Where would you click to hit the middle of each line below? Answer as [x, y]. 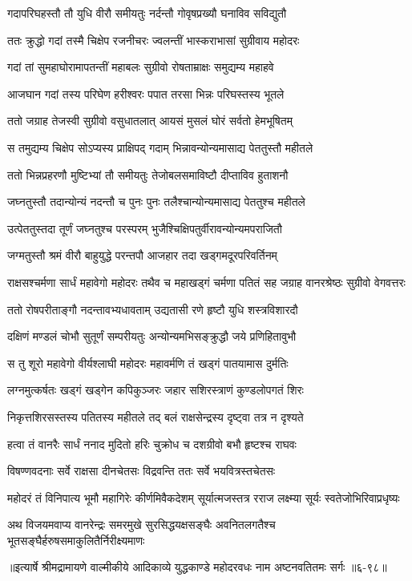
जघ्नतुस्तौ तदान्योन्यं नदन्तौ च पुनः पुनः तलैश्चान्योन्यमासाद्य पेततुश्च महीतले [156, 202]
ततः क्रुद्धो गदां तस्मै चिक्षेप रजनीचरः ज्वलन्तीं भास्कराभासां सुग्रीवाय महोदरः [153, 40]
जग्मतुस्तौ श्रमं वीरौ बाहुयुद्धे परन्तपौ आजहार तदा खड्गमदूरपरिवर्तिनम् [142, 255]
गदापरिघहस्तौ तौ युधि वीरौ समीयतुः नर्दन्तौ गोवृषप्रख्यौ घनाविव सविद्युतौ [147, 13]
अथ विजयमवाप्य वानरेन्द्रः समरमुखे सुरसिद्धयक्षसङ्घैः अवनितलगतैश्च [141, 525]
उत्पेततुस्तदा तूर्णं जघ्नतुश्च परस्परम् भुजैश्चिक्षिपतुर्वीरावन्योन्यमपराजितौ [145, 228]
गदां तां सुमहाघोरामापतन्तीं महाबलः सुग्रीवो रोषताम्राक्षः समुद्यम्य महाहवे [141, 67]
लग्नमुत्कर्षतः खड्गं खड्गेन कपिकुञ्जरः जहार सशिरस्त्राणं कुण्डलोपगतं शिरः [156, 390]
